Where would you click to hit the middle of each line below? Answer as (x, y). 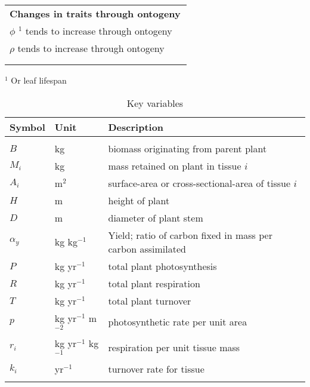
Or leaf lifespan (39, 80)
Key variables (155, 103)
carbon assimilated (147, 248)
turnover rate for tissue (156, 369)
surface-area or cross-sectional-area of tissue (199, 183)
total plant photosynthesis (162, 266)
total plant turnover (150, 300)
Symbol (27, 127)
